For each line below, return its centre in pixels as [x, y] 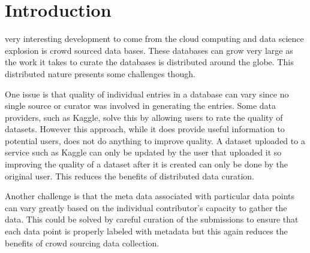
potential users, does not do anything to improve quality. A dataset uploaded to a [155, 140]
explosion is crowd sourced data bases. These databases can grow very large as [149, 50]
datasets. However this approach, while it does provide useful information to [145, 129]
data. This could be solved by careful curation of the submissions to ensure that [152, 219]
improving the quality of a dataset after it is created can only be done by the [146, 164]
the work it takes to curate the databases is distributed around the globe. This [149, 62]
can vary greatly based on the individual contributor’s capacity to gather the [146, 207]
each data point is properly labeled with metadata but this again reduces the [146, 231]
